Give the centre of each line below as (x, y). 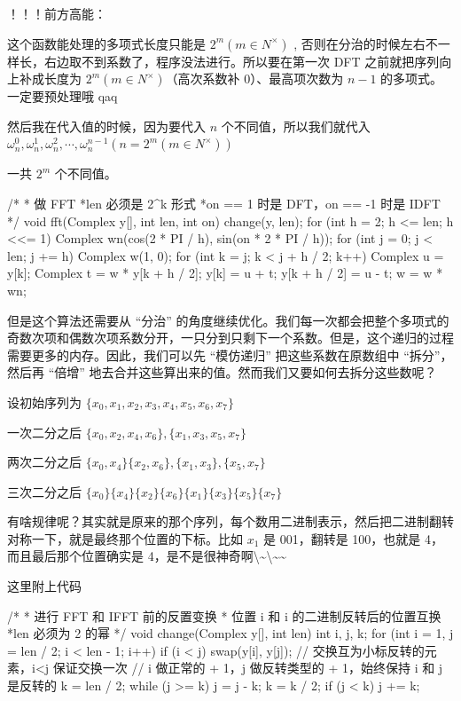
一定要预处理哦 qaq (63, 96)
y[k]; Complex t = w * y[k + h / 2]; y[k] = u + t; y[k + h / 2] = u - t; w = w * (225, 273)
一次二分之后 (44, 432)
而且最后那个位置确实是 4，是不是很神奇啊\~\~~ (147, 556)
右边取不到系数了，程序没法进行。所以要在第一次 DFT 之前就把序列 (242, 61)
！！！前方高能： (57, 13)
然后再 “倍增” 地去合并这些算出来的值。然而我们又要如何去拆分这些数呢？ (222, 372)
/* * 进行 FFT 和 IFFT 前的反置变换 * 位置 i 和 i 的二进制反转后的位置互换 (224, 615)
